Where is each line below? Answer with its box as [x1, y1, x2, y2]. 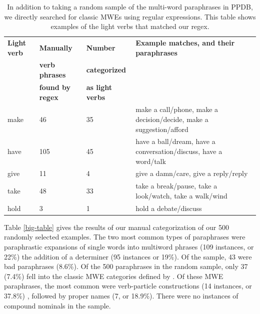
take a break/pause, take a [135, 180, 217, 191]
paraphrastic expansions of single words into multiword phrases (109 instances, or [4, 241, 254, 251]
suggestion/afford [135, 123, 188, 134]
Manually [39, 42, 72, 52]
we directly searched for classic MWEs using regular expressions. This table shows [4, 11, 256, 21]
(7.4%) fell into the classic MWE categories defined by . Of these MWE [4, 270, 223, 281]
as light [86, 81, 112, 92]
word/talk [135, 155, 166, 166]
